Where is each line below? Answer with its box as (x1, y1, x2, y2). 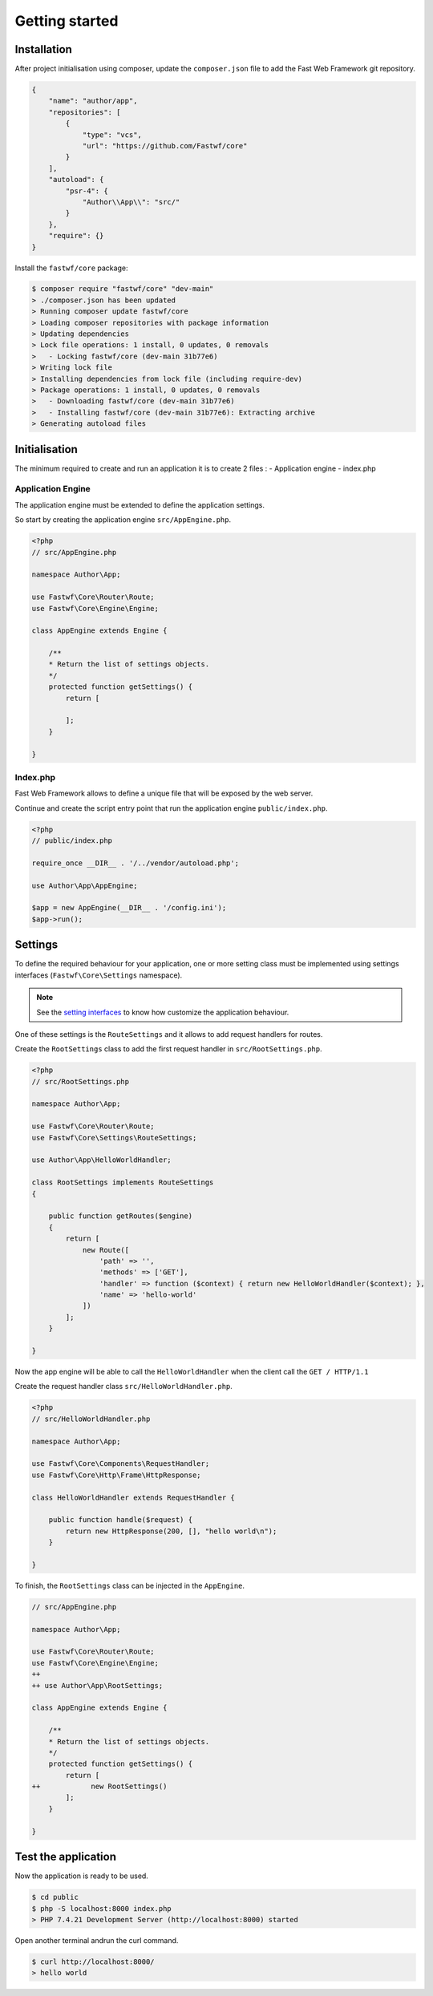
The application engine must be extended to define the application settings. (14, 500, 265, 509)
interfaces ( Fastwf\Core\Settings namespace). (14, 970, 183, 980)
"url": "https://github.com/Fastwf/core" (82, 141, 248, 150)
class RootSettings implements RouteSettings (31, 1178, 214, 1187)
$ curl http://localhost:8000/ (31, 1957, 156, 1966)
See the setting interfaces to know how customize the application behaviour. (36, 1007, 289, 1017)
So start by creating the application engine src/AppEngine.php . (14, 515, 232, 524)
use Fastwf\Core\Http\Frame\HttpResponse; (31, 1470, 201, 1480)
